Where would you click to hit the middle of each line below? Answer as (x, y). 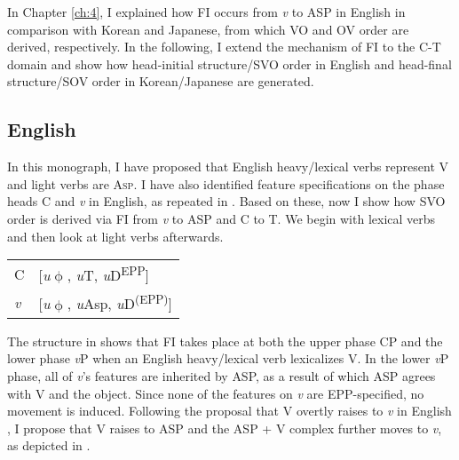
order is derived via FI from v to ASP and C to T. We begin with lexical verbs (222, 218)
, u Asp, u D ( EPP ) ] (119, 302)
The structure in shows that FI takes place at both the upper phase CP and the (225, 341)
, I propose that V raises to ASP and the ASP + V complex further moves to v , (225, 428)
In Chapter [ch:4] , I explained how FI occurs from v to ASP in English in (206, 12)
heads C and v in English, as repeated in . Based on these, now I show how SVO (226, 201)
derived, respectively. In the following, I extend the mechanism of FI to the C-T (224, 47)
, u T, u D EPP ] (108, 274)
